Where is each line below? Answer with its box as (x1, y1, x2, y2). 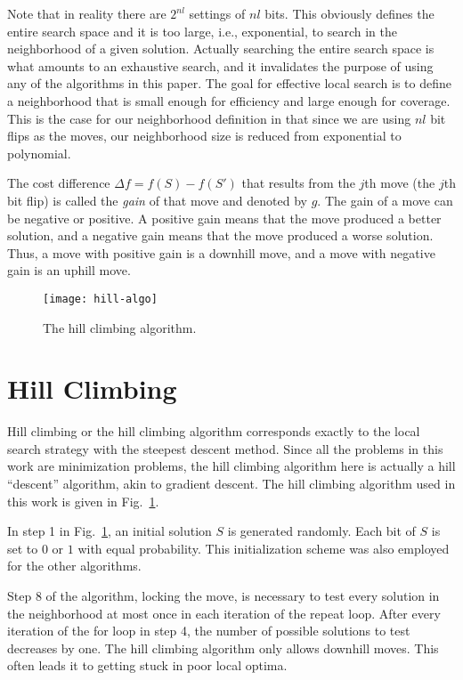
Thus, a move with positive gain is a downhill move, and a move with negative (7, 243, 435, 262)
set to (7, 538, 38, 557)
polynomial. (7, 143, 71, 162)
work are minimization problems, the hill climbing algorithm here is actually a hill (7, 457, 456, 475)
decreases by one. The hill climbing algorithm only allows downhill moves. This (7, 638, 439, 657)
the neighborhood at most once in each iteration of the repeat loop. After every (7, 603, 441, 622)
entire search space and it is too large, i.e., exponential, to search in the (7, 21, 397, 40)
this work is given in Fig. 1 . (7, 491, 159, 510)
